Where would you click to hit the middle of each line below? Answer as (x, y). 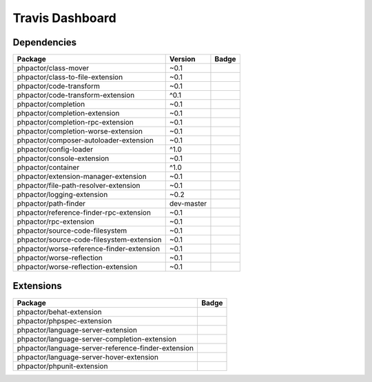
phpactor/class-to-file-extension (70, 77)
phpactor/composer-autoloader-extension (85, 140)
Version (182, 59)
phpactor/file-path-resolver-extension (79, 186)
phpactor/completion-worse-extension (80, 131)
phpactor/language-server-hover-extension (87, 357)
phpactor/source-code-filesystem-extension (89, 240)
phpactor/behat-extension (60, 312)
